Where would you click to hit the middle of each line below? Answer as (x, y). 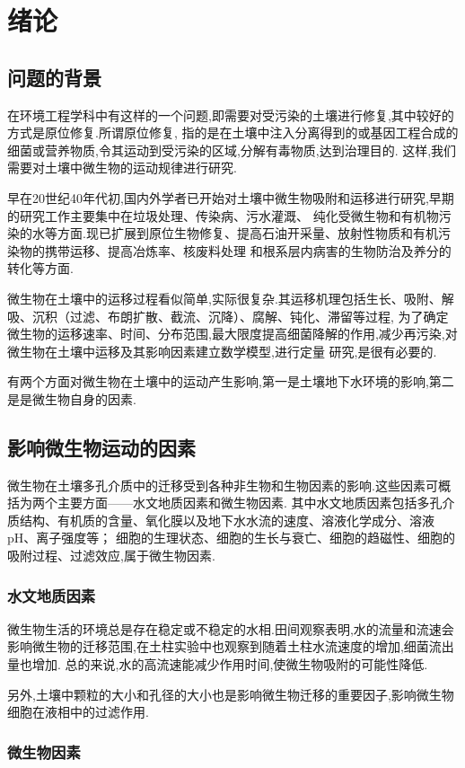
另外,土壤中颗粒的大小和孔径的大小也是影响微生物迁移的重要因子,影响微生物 (231, 694)
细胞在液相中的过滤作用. (78, 712)
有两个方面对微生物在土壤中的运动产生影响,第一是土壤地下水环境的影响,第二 (231, 381)
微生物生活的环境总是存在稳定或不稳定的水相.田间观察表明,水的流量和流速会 (231, 628)
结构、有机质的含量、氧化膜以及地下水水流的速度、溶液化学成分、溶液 (227, 520)
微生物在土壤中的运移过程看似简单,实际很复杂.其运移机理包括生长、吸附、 (224, 298)
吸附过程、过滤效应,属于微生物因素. (111, 556)
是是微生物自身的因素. (72, 398)
